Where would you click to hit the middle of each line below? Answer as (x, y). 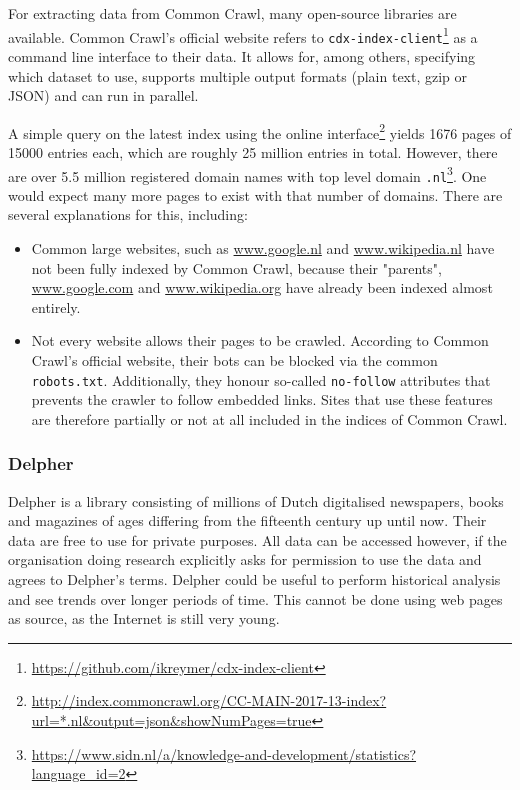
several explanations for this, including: (128, 214)
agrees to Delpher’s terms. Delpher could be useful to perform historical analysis (254, 579)
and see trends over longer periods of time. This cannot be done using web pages (255, 598)
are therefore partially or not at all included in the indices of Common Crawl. (269, 418)
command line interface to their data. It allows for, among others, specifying (242, 55)
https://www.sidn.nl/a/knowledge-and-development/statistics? (224, 753)
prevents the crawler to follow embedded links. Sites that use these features (262, 399)
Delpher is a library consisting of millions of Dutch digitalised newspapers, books (256, 500)
